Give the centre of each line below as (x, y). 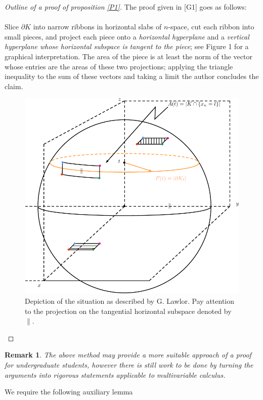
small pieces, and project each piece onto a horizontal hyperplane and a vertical (127, 36)
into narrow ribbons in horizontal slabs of (97, 27)
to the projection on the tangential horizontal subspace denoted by (128, 311)
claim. (14, 86)
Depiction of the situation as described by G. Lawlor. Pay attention (130, 301)
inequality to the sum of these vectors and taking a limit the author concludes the (132, 76)
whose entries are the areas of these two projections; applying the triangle (119, 66)
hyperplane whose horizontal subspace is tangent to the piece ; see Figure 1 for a (127, 46)
